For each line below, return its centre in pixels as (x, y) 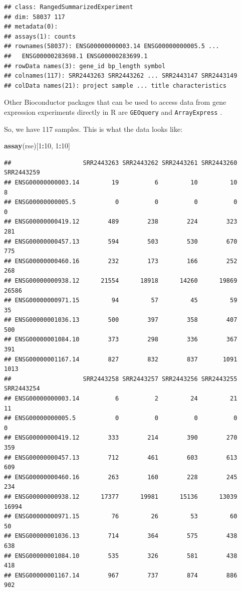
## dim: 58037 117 (35, 17)
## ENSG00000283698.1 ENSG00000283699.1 (76, 56)
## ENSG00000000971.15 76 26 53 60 (121, 517)
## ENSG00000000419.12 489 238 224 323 (121, 222)
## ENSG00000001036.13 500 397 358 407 (121, 320)
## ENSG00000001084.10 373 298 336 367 (121, 340)
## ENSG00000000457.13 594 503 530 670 (121, 241)
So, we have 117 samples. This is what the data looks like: (93, 129)
